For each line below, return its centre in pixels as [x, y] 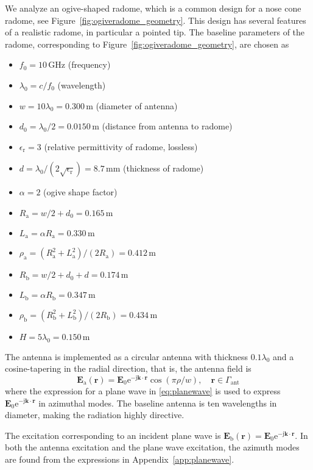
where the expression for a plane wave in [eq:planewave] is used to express [143, 390]
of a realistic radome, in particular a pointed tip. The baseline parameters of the [155, 32]
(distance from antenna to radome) [167, 126]
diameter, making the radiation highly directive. [95, 415]
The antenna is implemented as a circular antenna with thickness [126, 356]
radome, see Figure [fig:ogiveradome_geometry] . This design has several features [156, 20]
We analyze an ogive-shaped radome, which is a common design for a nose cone [153, 8]
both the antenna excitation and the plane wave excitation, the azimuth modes [152, 447]
